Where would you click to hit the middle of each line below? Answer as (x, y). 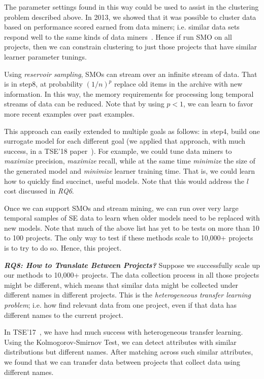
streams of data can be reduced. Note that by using (84, 104)
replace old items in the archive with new (178, 84)
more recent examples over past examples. (69, 113)
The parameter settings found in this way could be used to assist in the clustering (131, 7)
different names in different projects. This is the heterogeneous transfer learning (128, 295)
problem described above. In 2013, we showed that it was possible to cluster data (130, 17)
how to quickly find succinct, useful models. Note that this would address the (124, 181)
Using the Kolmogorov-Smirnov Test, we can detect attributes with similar (120, 342)
